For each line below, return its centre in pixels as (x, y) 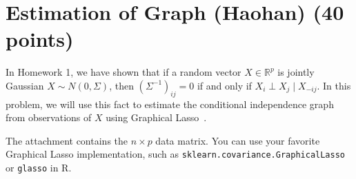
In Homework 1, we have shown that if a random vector (123, 72)
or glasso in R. (39, 168)
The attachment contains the (67, 140)
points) (40, 39)
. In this (334, 85)
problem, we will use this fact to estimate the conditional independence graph (170, 104)
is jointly (296, 72)
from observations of (49, 117)
